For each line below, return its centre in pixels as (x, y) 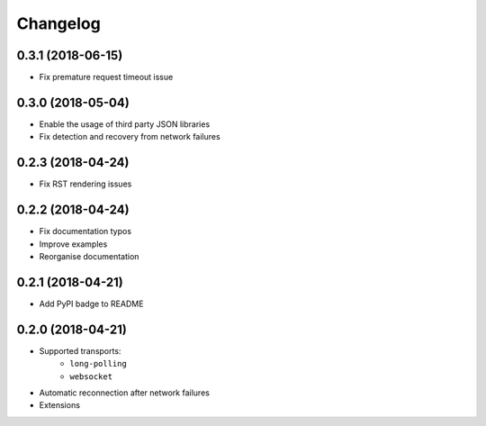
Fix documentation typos (85, 231)
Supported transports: (80, 350)
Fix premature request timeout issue (106, 77)
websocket (91, 376)
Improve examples (73, 244)
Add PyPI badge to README (91, 304)
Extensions (60, 405)
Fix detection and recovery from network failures (130, 137)
